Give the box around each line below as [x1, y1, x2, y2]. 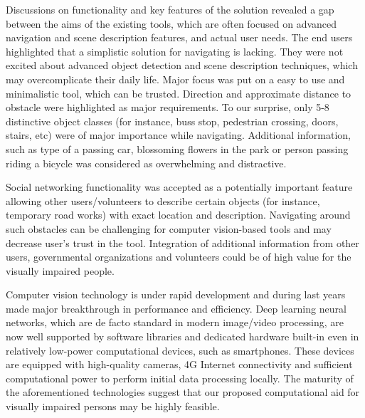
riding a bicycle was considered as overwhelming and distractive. [6, 155, 287, 170]
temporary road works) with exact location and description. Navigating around [6, 207, 351, 222]
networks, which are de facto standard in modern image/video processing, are [6, 315, 344, 330]
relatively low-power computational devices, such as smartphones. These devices [6, 343, 354, 357]
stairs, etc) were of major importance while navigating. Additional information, [6, 127, 351, 142]
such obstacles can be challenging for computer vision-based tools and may [6, 221, 332, 236]
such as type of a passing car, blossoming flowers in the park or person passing [6, 141, 349, 156]
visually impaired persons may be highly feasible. [6, 399, 220, 414]
